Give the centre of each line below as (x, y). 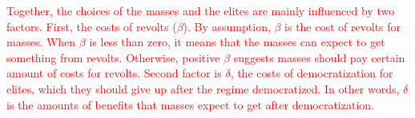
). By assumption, (227, 26)
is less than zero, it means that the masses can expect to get (237, 42)
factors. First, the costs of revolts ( (92, 26)
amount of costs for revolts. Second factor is (114, 73)
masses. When (41, 42)
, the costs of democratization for (312, 73)
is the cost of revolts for (343, 26)
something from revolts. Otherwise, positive (113, 57)
